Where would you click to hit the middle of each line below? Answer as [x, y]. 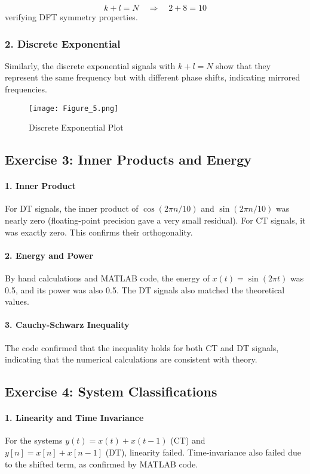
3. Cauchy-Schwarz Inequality [67, 325]
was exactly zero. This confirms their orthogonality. [99, 232]
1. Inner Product [40, 186]
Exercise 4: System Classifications [111, 391]
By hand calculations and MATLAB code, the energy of [107, 278]
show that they [243, 65]
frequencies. [26, 89]
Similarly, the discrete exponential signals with [90, 65]
